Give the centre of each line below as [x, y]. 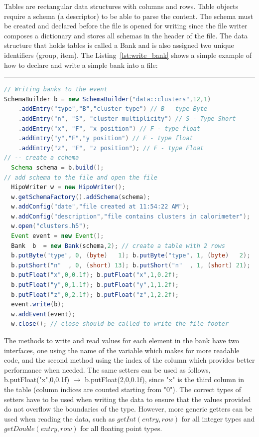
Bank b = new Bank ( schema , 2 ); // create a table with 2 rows [118, 246]
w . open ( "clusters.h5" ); [50, 226]
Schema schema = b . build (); [58, 167]
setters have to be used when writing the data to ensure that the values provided [128, 399]
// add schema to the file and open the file [81, 177]
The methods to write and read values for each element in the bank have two [122, 340]
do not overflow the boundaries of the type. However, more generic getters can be [128, 409]
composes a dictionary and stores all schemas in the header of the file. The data [126, 35]
